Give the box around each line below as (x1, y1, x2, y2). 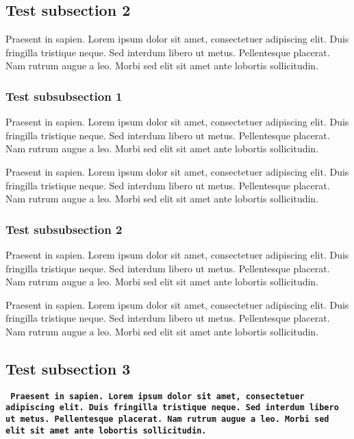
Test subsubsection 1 (5, 87, 123, 104)
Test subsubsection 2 (5, 220, 123, 237)
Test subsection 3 (5, 357, 131, 379)
